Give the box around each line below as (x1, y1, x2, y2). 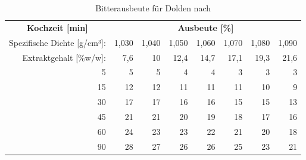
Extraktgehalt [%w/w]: (22, 51, 106, 63)
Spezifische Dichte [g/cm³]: (9, 36, 106, 48)
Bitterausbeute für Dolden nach (95, 2, 211, 14)
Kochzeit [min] (27, 21, 88, 33)
